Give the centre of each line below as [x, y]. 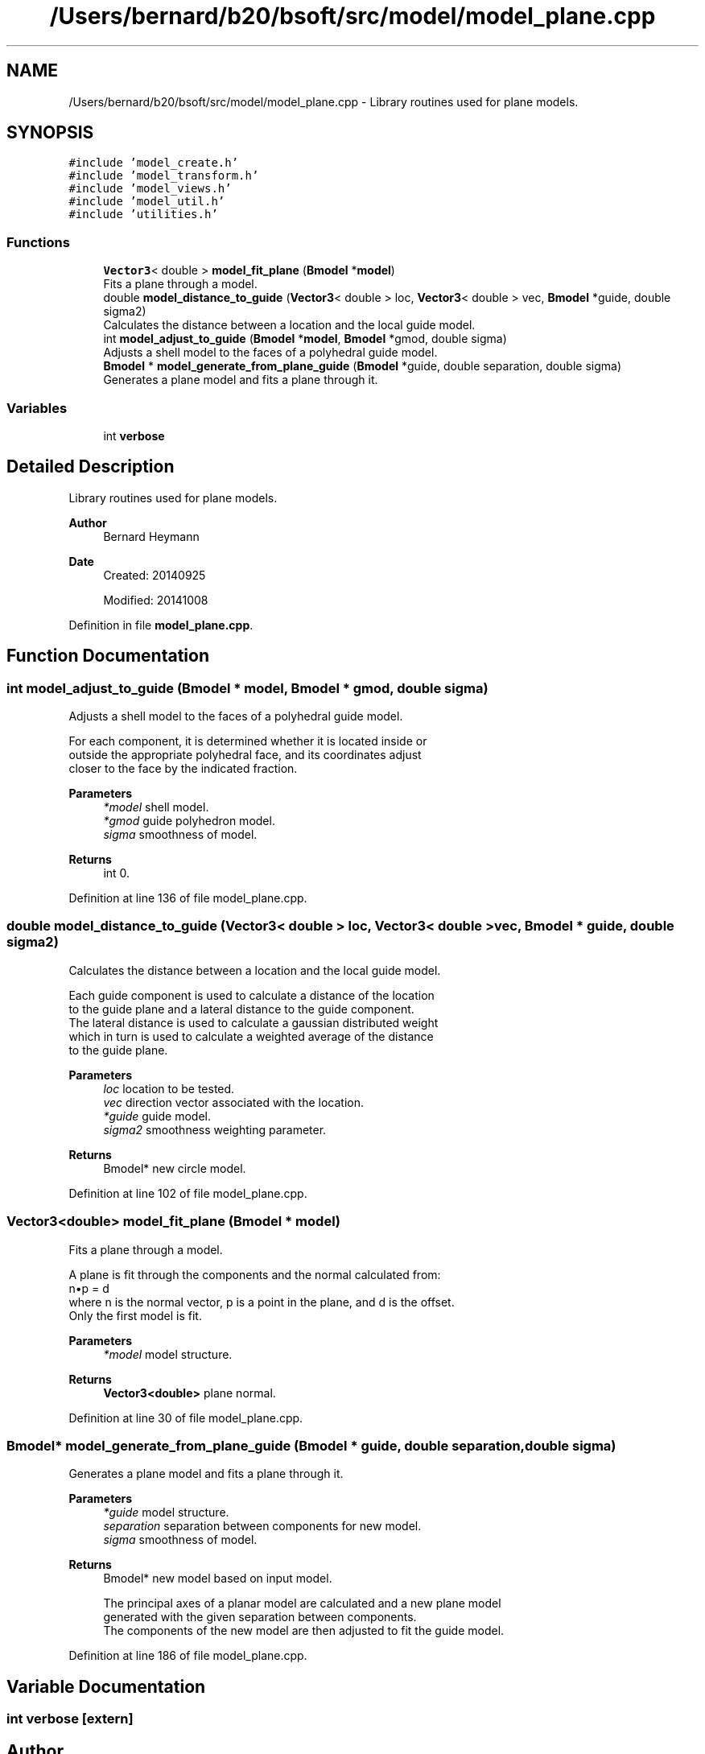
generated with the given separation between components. [260, 1617]
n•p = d [89, 1288]
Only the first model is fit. [135, 1315]
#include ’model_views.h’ [150, 189]
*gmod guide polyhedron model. [189, 821]
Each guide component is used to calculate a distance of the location [251, 995]
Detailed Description [91, 467]
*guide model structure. [166, 1513]
